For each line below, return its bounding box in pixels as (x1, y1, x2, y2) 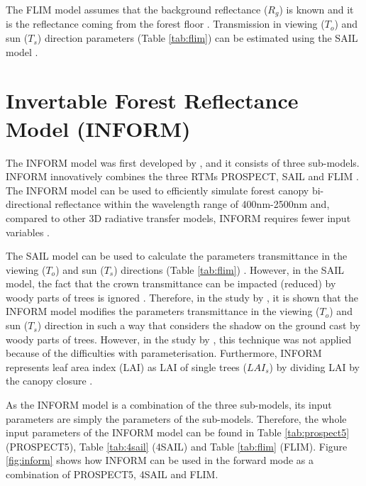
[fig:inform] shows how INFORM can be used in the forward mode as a (6, 453, 314, 468)
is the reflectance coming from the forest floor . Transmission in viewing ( (6, 16, 325, 31)
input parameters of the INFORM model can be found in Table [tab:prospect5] (6, 425, 350, 440)
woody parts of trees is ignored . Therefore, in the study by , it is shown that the (6, 289, 358, 304)
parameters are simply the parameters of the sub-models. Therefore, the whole (6, 411, 347, 426)
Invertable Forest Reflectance (6, 86, 299, 115)
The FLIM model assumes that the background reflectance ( (6, 2, 268, 16)
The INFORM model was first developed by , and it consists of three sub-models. (6, 155, 360, 170)
